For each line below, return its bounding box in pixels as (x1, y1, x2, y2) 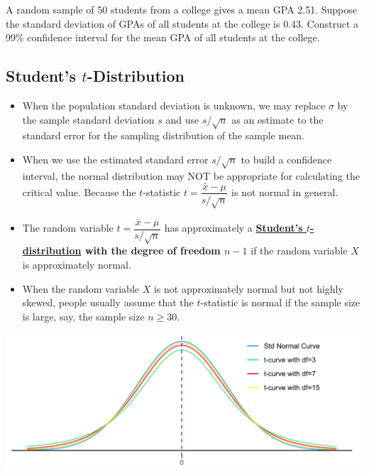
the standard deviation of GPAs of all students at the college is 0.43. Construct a (6, 16, 359, 31)
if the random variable (250, 243, 348, 258)
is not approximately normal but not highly (153, 281, 343, 296)
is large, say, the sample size (22, 308, 145, 323)
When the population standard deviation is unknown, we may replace (22, 97, 326, 112)
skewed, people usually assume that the (22, 295, 194, 310)
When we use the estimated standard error (22, 151, 209, 166)
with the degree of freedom (84, 243, 221, 258)
